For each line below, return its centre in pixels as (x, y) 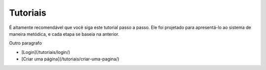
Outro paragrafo (25, 43)
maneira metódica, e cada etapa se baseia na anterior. (64, 34)
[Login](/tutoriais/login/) (46, 52)
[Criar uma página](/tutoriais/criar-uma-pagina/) (70, 59)
